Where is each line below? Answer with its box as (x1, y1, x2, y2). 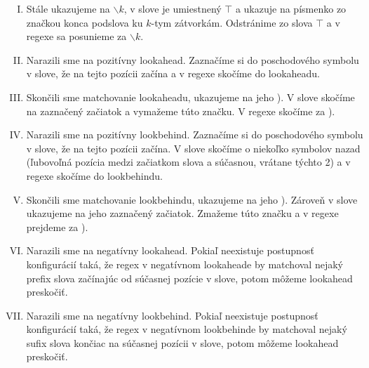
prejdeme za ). (26, 219, 88, 234)
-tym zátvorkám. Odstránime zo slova (151, 15, 313, 29)
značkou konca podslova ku (26, 15, 143, 29)
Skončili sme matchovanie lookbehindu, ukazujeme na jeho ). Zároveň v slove (26, 192, 358, 206)
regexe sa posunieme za (26, 29, 127, 44)
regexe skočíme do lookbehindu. (26, 168, 163, 183)
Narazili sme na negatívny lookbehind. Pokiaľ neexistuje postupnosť (26, 308, 318, 322)
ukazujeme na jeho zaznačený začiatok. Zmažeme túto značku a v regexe (26, 206, 339, 221)
